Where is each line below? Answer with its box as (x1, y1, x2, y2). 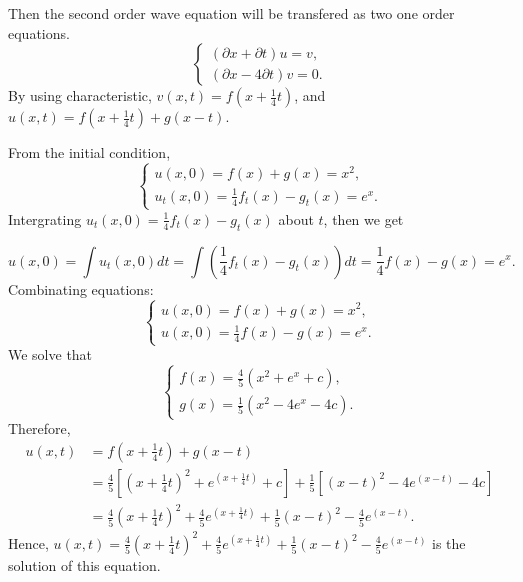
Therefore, (8, 418, 71, 439)
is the (432, 532, 466, 553)
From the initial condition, (8, 142, 171, 163)
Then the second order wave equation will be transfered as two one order (8, 3, 455, 23)
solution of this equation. (8, 554, 161, 575)
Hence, (8, 532, 49, 553)
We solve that (8, 344, 93, 365)
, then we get (323, 208, 404, 229)
